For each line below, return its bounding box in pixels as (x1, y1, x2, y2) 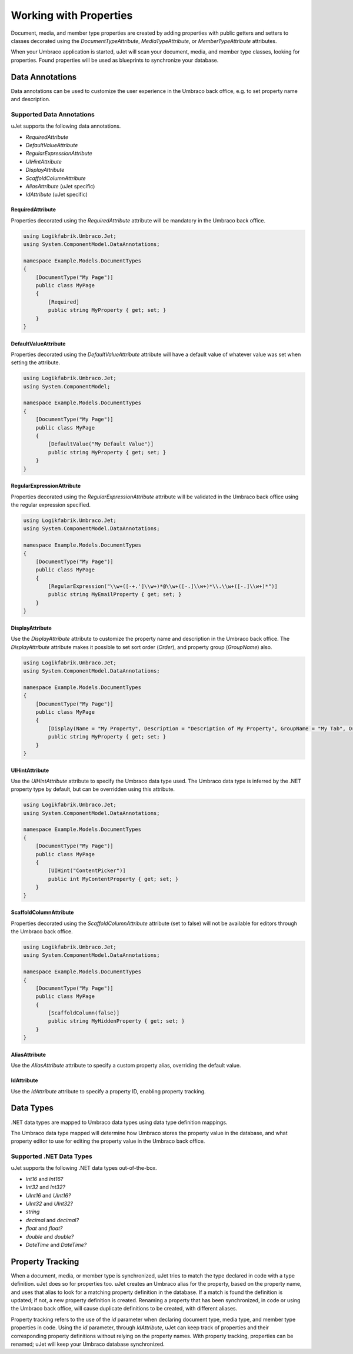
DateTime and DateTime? (25, 1241, 87, 1248)
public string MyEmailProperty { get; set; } (48, 591, 182, 598)
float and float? (25, 1225, 63, 1232)
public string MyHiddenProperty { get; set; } (48, 1018, 185, 1024)
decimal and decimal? (25, 1216, 79, 1223)
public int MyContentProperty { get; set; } (48, 876, 179, 882)
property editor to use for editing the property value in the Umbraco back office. (11, 1137, 205, 1145)
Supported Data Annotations (11, 110, 95, 118)
